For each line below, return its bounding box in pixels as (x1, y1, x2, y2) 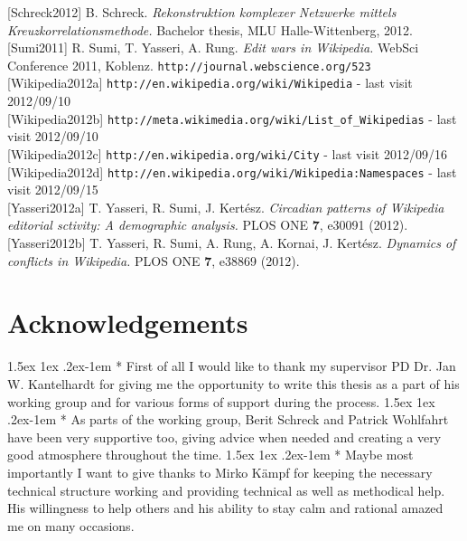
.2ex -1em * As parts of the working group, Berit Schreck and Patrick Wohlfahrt (7, 410, 449, 429)
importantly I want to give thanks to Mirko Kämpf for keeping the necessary (7, 462, 433, 481)
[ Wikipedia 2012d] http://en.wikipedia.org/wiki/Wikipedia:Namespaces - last (7, 162, 457, 181)
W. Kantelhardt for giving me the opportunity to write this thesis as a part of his (7, 374, 460, 393)
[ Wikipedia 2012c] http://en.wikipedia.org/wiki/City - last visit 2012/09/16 (7, 144, 447, 163)
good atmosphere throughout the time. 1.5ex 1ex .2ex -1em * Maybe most (7, 445, 414, 464)
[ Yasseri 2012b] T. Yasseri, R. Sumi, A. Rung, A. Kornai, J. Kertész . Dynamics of (7, 233, 456, 252)
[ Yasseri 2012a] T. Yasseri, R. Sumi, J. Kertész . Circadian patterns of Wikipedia (7, 197, 444, 216)
